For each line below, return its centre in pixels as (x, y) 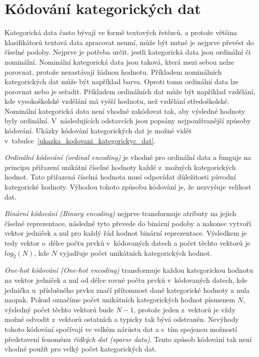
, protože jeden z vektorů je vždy (184, 309)
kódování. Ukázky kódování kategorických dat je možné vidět (98, 131)
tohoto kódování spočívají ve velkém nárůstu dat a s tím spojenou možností (121, 329)
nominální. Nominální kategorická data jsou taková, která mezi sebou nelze (119, 61)
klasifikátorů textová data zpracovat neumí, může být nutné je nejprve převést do (129, 42)
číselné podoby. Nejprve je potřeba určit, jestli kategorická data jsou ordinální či (128, 52)
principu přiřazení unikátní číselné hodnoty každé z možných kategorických (120, 167)
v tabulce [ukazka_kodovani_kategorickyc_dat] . (80, 140)
